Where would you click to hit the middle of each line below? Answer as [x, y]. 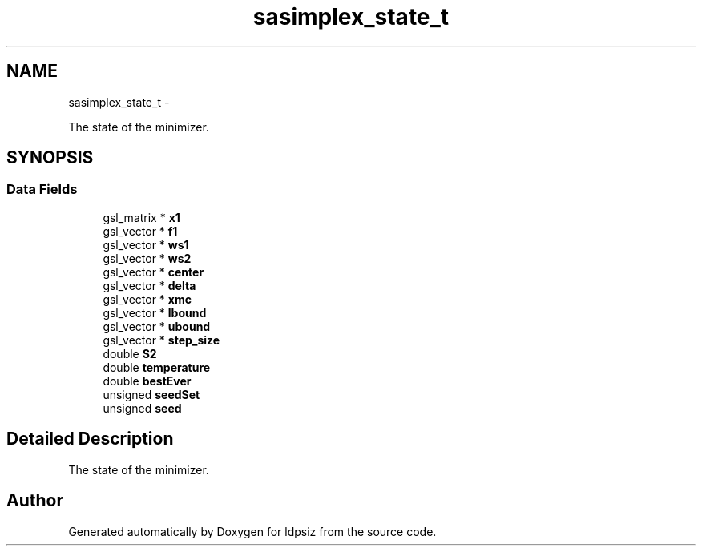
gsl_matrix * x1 [141, 217]
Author [35, 501]
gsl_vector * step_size [161, 340]
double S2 [130, 353]
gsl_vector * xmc [147, 299]
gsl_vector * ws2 [147, 258]
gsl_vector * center [153, 272]
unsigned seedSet [151, 394]
